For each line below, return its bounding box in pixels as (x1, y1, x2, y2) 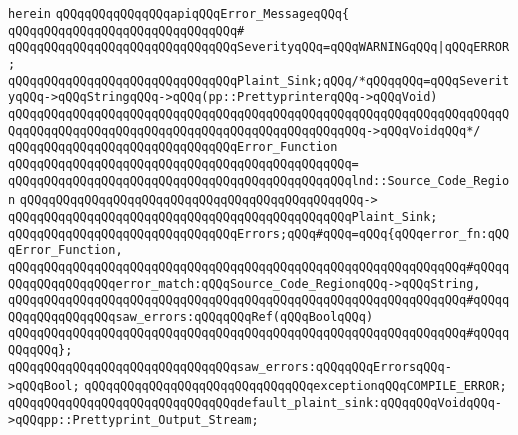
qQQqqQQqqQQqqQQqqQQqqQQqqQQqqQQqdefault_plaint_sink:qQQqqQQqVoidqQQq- (8, 396, 502, 411)
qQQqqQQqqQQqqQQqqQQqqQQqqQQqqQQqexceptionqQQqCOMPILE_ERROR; (84, 379, 507, 394)
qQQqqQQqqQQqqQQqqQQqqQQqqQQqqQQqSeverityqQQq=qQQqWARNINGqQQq (8, 40, 438, 55)
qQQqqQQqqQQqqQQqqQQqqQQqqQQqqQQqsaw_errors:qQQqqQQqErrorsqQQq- (8, 359, 452, 374)
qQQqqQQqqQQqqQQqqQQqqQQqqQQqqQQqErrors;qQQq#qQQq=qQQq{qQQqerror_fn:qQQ (8, 226, 510, 241)
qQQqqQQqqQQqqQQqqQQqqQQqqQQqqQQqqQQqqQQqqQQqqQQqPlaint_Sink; (8, 209, 438, 224)
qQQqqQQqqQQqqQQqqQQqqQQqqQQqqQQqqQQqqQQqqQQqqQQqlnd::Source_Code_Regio (8, 173, 510, 188)
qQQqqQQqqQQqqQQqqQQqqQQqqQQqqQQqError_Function (8, 140, 338, 155)
